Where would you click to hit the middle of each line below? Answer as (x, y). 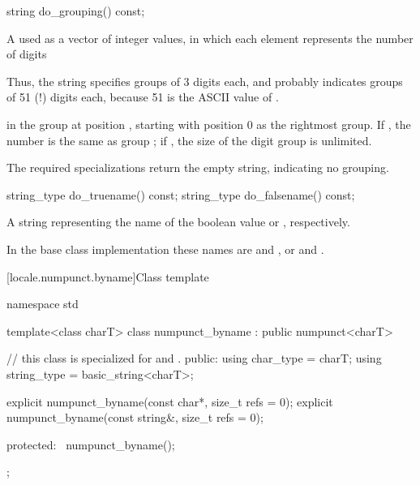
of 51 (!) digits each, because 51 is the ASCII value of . (143, 97)
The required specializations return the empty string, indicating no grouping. (198, 167)
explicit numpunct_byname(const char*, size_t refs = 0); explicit (170, 401)
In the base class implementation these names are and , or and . (165, 249)
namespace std (43, 304)
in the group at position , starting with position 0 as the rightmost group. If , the (209, 124)
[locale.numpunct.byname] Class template (108, 276)
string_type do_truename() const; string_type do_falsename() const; (181, 194)
